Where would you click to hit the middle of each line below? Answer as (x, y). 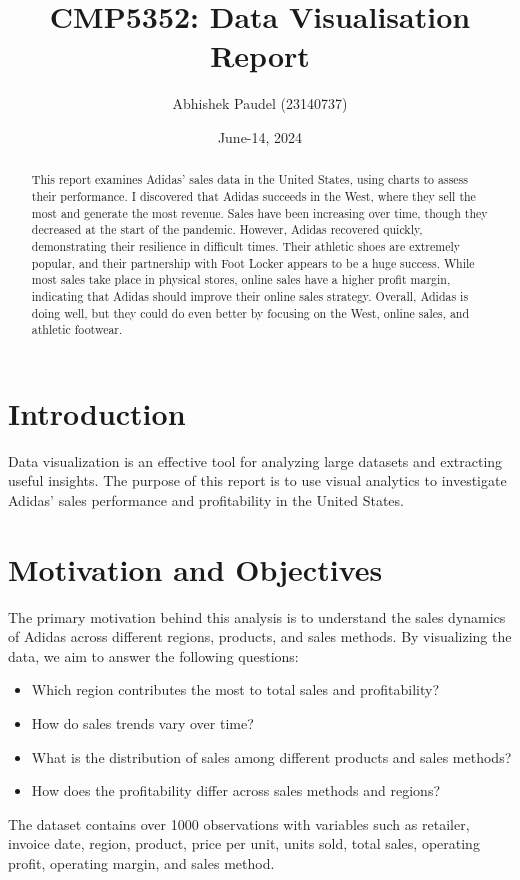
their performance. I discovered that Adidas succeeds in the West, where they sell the (253, 195)
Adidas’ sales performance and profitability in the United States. (206, 499)
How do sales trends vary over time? (142, 723)
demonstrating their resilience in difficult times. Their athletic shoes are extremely (246, 245)
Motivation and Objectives (195, 568)
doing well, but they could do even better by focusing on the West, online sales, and (250, 312)
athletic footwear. (77, 329)
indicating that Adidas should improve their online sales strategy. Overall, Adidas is (250, 295)
